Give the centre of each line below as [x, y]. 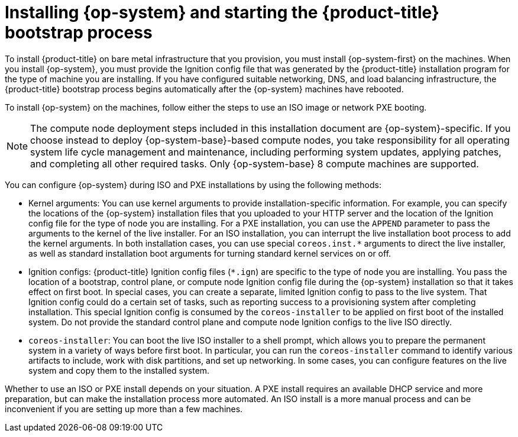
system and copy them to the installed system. [119, 370]
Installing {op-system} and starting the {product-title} [222, 12]
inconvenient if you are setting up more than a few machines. [124, 409]
